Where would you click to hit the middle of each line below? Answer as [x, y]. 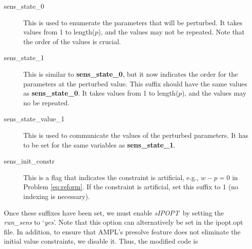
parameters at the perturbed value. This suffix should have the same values [135, 83]
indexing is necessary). [57, 196]
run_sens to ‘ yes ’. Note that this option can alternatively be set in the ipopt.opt [124, 222]
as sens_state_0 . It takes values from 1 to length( [101, 93]
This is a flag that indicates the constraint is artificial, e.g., [111, 177]
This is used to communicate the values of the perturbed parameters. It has [136, 135]
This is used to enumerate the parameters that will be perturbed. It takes [133, 22]
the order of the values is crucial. [72, 41]
